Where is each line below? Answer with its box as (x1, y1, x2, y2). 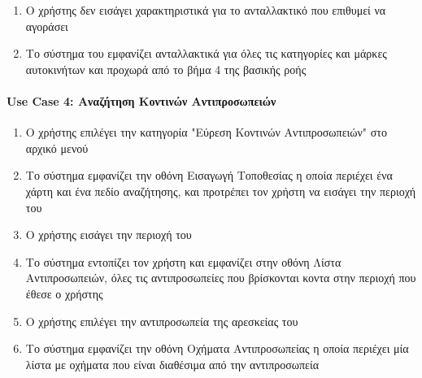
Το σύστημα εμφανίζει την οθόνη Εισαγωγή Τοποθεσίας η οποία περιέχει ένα (25, 167, 393, 184)
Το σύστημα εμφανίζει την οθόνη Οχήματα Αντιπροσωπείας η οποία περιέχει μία (25, 340, 409, 357)
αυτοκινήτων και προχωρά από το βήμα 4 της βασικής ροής (25, 60, 307, 77)
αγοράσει (25, 17, 68, 34)
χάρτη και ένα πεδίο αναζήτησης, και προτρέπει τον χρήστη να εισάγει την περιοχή (25, 182, 416, 199)
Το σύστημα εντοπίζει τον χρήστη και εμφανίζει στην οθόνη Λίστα (25, 253, 342, 270)
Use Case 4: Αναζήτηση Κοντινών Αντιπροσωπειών (7, 92, 276, 109)
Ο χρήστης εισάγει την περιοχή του (25, 226, 192, 243)
